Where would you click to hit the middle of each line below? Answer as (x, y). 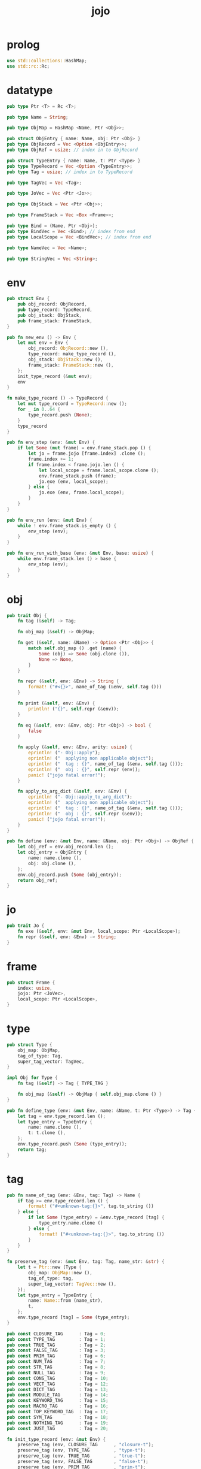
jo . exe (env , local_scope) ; (74, 481)
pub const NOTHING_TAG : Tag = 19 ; (58, 1423)
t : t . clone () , (47, 1133)
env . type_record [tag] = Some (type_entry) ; (74, 1317)
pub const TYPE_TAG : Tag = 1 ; (56, 1339)
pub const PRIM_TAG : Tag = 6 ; (56, 1356)
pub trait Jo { (26, 926)
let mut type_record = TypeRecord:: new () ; (72, 404)
